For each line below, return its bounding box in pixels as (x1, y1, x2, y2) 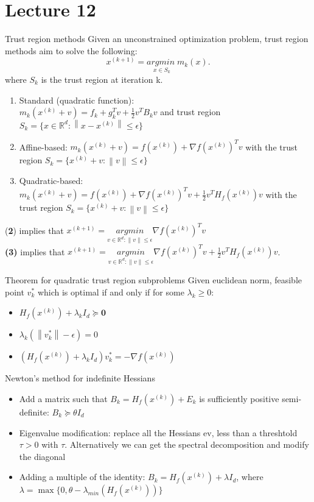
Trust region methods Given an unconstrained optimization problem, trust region (5, 32, 309, 45)
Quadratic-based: (19, 174, 83, 187)
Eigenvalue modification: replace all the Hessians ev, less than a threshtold (19, 426, 298, 439)
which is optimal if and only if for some (37, 285, 184, 298)
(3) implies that (5, 245, 65, 258)
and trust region (160, 105, 221, 118)
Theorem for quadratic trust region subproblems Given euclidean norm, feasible (5, 274, 302, 286)
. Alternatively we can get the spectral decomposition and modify (65, 438, 309, 451)
